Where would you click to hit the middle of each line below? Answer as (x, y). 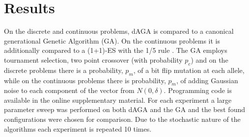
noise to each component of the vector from (69, 90)
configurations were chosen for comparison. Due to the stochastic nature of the (122, 119)
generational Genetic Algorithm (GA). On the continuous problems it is (112, 40)
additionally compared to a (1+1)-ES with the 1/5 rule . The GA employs (116, 50)
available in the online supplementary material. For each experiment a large (118, 100)
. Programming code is (198, 90)
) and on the (209, 59)
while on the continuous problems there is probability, (85, 80)
